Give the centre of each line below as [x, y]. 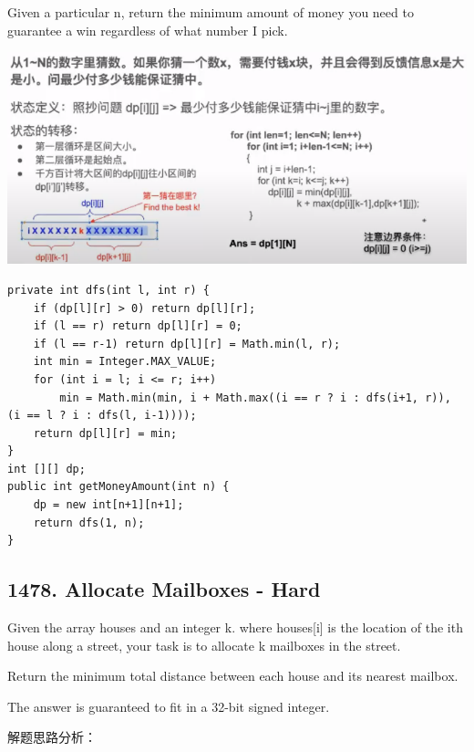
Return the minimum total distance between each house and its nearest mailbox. [233, 676]
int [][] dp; [46, 469]
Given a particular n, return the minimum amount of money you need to [211, 12]
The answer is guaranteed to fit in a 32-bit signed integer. [169, 706]
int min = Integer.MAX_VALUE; [125, 362]
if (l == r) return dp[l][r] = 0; [138, 326]
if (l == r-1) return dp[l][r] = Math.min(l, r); [187, 344]
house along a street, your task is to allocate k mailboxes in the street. [204, 645]
